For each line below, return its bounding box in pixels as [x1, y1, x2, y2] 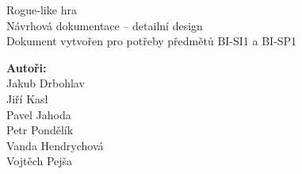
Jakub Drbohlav [6, 75, 85, 91]
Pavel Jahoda [6, 106, 71, 122]
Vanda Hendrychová [6, 137, 104, 153]
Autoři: [6, 59, 47, 75]
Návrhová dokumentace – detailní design [6, 17, 203, 33]
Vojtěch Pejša [6, 153, 73, 169]
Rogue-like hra [6, 2, 77, 17]
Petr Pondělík [6, 122, 74, 138]
